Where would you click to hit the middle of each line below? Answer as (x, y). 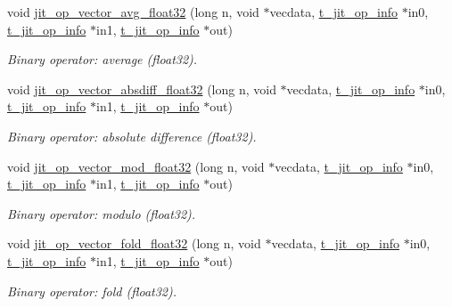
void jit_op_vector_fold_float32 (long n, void (134, 243)
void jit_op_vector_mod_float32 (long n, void (136, 166)
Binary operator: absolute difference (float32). (132, 136)
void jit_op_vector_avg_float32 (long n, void (133, 12)
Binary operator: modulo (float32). (102, 213)
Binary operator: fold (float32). (92, 291)
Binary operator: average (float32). (103, 59)
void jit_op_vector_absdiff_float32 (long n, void (142, 89)
